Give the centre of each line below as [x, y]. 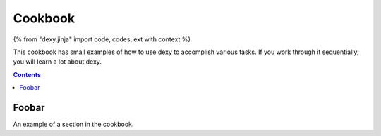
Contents [27, 74]
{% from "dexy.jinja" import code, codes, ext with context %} [102, 39]
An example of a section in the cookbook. [73, 124]
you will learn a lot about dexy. [58, 62]
